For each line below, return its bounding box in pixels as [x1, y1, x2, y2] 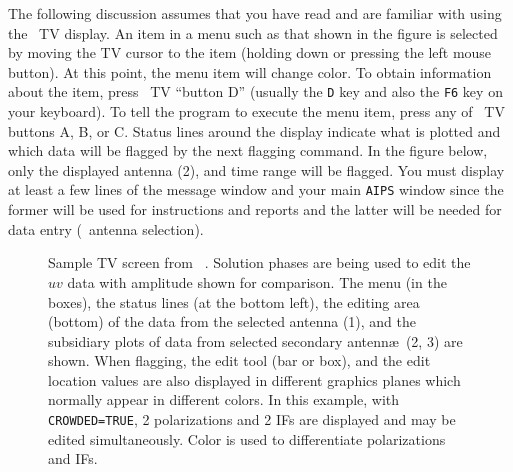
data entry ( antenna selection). [8, 218, 204, 239]
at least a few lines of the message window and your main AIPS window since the [8, 179, 504, 200]
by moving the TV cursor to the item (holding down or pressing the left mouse [8, 42, 492, 63]
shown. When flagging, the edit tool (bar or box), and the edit [48, 350, 431, 371]
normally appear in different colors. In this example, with [48, 389, 400, 410]
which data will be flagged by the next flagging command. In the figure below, [8, 140, 488, 161]
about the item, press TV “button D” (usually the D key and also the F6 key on [8, 81, 503, 102]
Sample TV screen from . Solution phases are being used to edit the [48, 252, 471, 273]
